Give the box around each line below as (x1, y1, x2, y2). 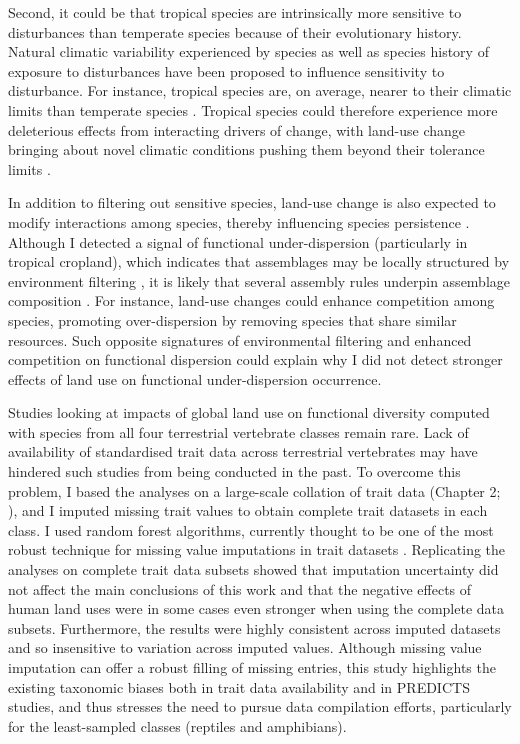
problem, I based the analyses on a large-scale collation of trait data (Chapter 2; (8, 480, 501, 501)
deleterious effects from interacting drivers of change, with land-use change (8, 119, 466, 140)
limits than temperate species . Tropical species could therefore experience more (8, 99, 498, 120)
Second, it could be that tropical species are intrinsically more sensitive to (8, 2, 462, 22)
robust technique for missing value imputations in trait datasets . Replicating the (8, 539, 506, 560)
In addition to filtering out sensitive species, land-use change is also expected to (8, 192, 496, 213)
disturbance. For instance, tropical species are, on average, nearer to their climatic (8, 80, 512, 101)
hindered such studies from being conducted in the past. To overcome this (8, 461, 461, 482)
